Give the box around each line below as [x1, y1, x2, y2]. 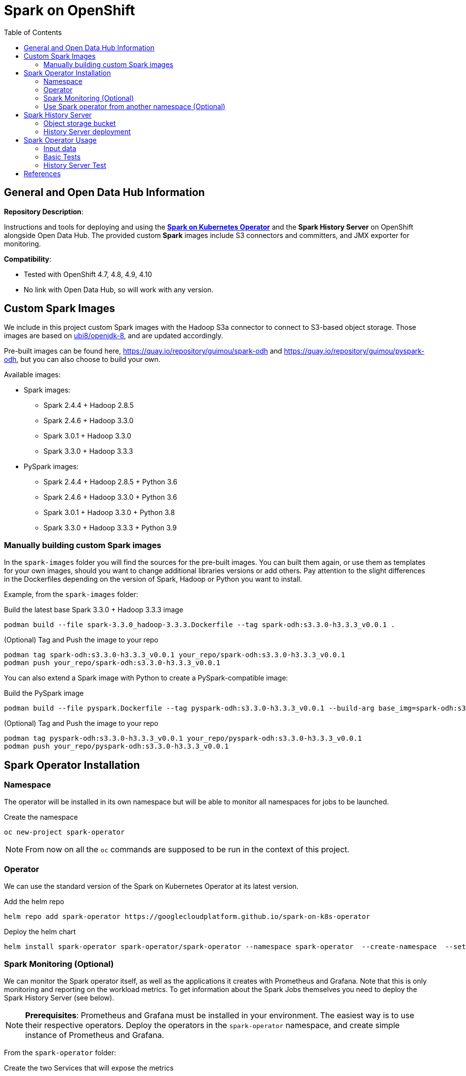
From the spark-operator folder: [4, 1048, 116, 1057]
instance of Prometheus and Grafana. [25, 1030, 164, 1040]
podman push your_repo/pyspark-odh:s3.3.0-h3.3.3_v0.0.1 [4, 742, 229, 751]
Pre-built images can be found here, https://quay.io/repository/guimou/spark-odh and [4, 347, 282, 356]
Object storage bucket [43, 119, 116, 127]
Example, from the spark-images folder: [4, 590, 138, 599]
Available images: [4, 370, 61, 379]
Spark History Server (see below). [4, 993, 115, 1002]
